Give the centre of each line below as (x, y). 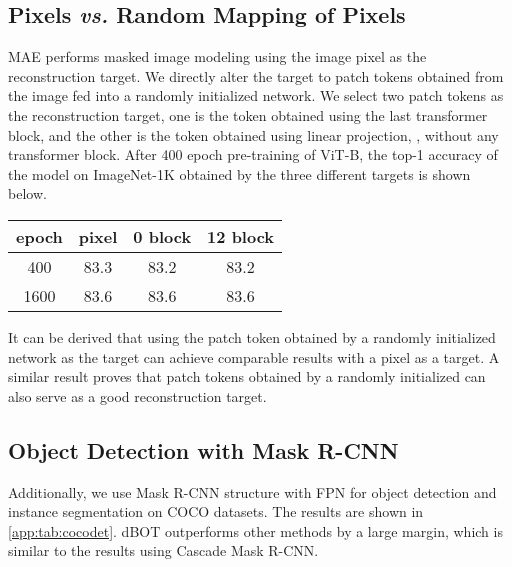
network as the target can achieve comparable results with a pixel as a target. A (254, 356)
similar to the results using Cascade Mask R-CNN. (163, 550)
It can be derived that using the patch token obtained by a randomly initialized (252, 336)
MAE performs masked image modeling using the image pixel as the (217, 56)
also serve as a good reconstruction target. (137, 395)
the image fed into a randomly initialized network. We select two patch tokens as (256, 95)
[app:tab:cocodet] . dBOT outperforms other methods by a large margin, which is (255, 530)
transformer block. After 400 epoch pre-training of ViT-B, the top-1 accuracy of (253, 154)
